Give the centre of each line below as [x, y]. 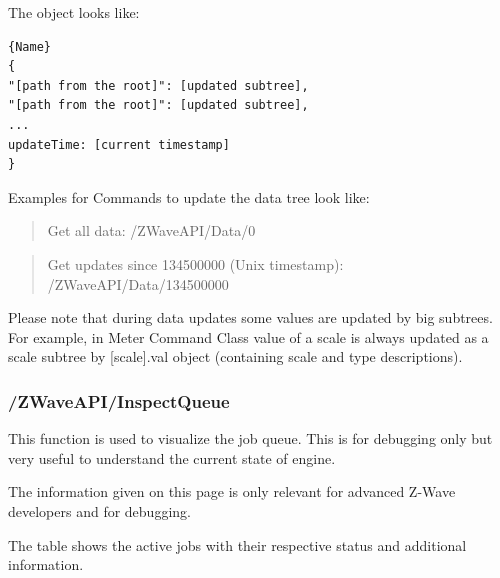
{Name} [29, 46]
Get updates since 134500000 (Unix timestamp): [195, 263]
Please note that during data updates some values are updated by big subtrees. [250, 317]
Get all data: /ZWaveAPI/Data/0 [151, 230]
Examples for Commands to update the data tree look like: [189, 196]
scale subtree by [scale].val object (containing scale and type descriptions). [235, 356]
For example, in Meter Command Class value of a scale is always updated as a [248, 336]
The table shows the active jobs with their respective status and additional [237, 544]
